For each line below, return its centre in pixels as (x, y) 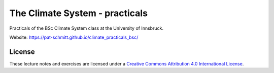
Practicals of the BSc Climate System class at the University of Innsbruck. (86, 28)
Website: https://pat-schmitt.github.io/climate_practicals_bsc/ (74, 37)
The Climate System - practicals (79, 13)
